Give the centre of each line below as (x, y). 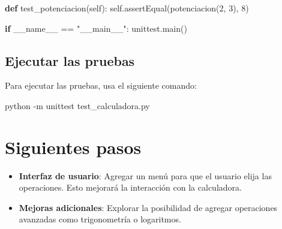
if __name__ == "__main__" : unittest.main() (96, 28)
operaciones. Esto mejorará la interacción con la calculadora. (130, 187)
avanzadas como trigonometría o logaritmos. (100, 219)
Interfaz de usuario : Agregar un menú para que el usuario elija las (145, 175)
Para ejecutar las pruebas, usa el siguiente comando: (101, 85)
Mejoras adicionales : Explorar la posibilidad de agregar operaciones (148, 207)
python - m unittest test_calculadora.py (77, 105)
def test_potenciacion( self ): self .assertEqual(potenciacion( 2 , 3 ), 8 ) (127, 8)
